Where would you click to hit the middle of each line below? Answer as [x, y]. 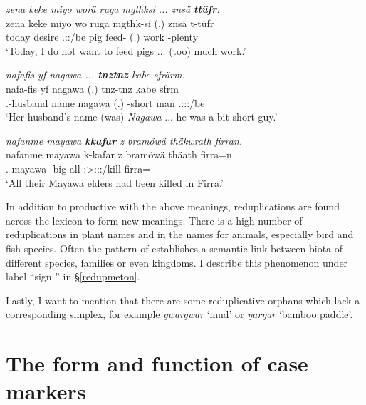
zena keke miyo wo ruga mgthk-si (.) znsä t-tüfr [110, 22]
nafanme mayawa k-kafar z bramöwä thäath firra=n [119, 154]
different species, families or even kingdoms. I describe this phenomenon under [177, 262]
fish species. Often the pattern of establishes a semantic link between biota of [174, 248]
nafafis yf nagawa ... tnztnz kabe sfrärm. [95, 75]
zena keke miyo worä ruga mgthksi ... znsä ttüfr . [113, 9]
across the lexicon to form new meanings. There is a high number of [154, 220]
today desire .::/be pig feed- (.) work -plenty [102, 37]
